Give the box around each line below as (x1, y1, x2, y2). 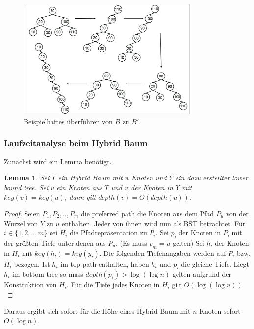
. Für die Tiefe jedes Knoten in (66, 279, 160, 290)
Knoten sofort (199, 305, 241, 316)
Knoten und (131, 173, 167, 183)
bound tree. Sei (4, 182, 49, 192)
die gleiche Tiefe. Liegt (181, 258, 249, 269)
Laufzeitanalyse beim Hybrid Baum (4, 137, 148, 149)
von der (226, 208, 249, 218)
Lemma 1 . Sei (4, 173, 50, 183)
